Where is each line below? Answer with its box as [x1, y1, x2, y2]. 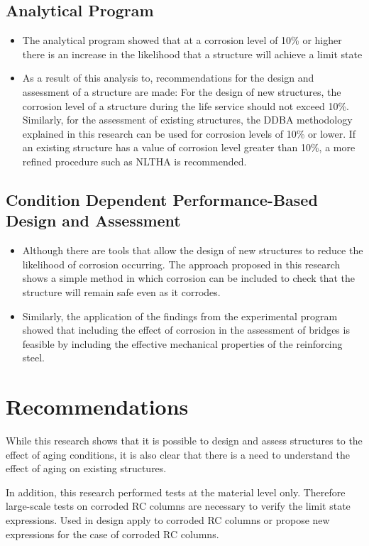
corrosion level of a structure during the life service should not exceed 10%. [22, 98, 349, 113]
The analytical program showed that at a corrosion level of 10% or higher [22, 33, 342, 48]
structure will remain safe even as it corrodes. [22, 284, 221, 299]
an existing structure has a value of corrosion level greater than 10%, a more [22, 140, 356, 155]
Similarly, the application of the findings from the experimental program [22, 308, 338, 323]
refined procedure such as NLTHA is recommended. [22, 153, 247, 168]
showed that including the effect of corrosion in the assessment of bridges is [22, 322, 350, 337]
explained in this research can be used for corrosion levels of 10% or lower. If [22, 126, 356, 141]
